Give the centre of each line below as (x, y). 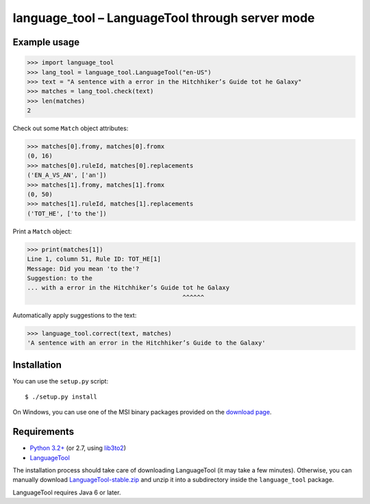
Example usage (46, 42)
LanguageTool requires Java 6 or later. (67, 492)
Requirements (44, 432)
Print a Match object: (42, 231)
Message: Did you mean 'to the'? (83, 268)
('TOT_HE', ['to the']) (67, 213)
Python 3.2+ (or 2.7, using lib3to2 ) (78, 448)
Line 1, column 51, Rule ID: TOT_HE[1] (94, 259)
